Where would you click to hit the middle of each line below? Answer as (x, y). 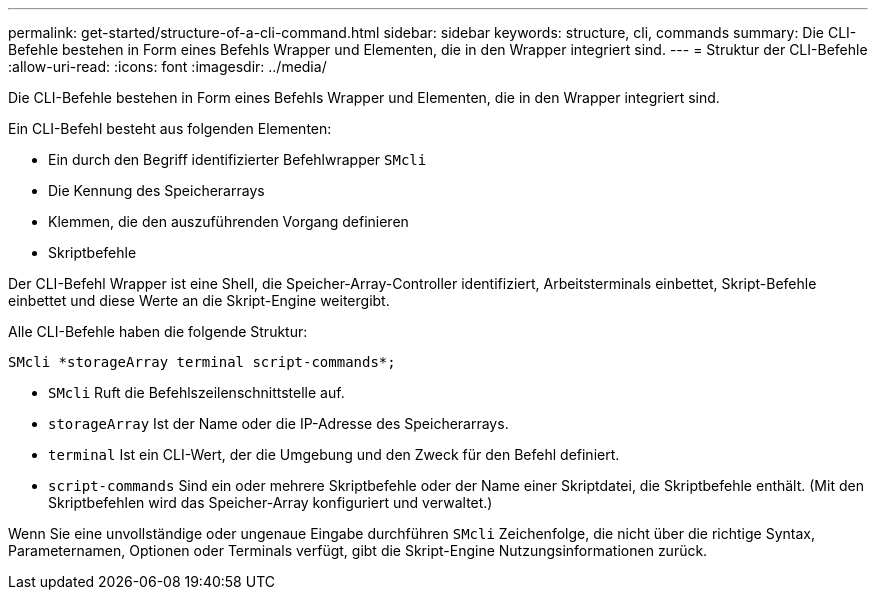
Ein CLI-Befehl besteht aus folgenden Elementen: (170, 128)
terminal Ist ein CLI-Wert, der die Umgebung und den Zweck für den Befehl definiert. (334, 454)
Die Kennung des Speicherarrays (156, 190)
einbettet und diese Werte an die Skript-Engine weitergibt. (199, 300)
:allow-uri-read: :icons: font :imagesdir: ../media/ (167, 66)
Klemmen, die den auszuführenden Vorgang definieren (228, 221)
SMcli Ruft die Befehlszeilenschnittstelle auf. (196, 392)
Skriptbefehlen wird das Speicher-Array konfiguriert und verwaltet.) (270, 502)
